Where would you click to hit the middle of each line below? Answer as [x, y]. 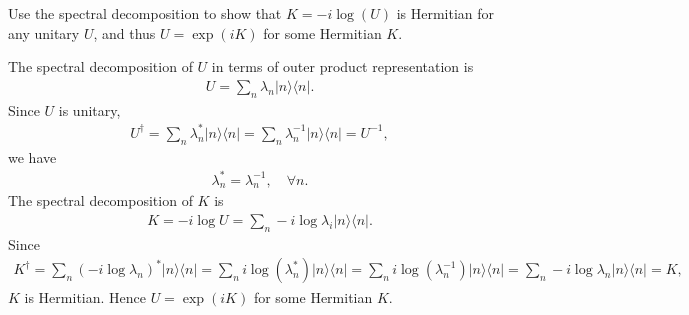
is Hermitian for [445, 13]
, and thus [124, 32]
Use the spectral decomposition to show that [145, 13]
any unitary [44, 32]
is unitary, [89, 109]
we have [32, 156]
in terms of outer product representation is [342, 66]
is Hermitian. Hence [85, 296]
